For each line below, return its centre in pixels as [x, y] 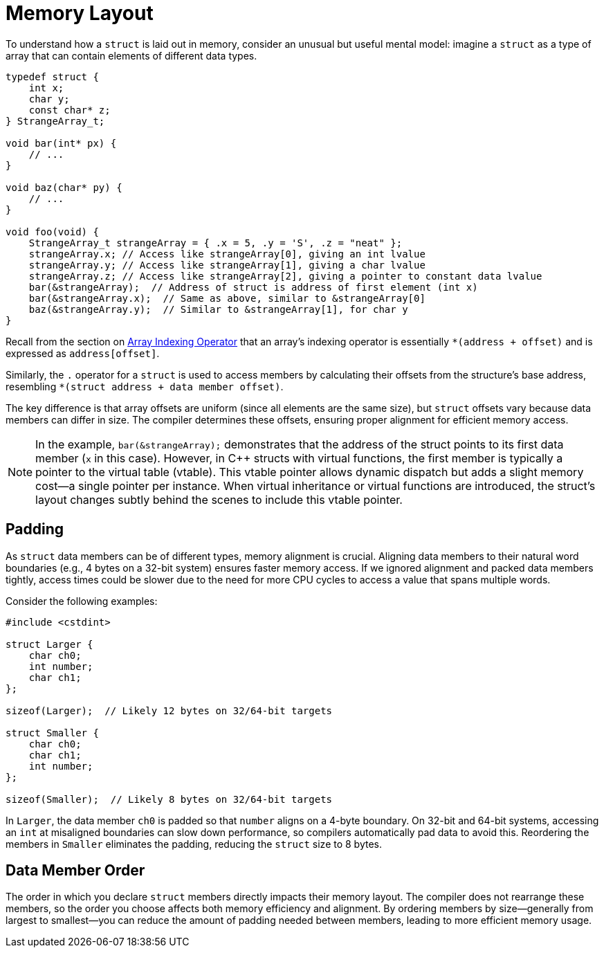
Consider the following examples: [82, 601]
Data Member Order [75, 871]
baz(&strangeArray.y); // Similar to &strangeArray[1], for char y [218, 309]
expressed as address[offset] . [83, 353]
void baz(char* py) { [64, 187]
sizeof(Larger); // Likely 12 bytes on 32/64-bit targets [169, 710]
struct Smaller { [52, 733]
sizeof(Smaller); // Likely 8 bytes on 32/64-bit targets [169, 799]
